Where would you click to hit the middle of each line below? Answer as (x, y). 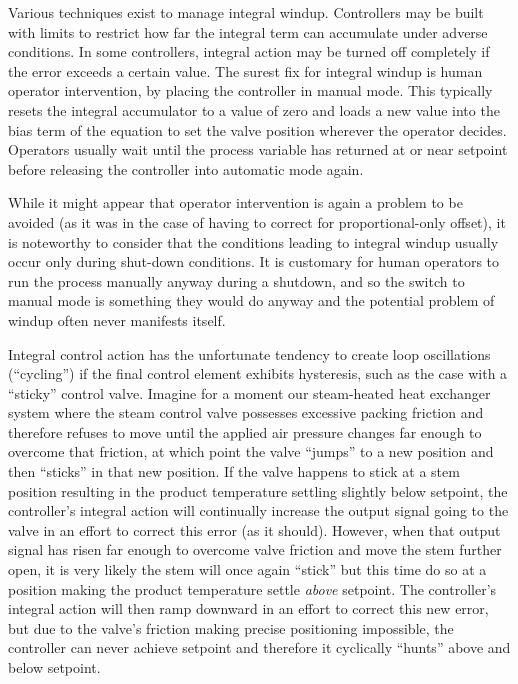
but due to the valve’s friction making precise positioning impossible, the (231, 627)
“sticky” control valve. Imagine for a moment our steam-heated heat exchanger (249, 392)
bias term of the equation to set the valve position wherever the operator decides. (257, 129)
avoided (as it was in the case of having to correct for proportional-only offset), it (257, 221)
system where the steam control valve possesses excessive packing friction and (246, 412)
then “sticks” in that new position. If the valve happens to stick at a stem (234, 471)
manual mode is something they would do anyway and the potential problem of (251, 300)
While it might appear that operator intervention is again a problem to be (235, 202)
